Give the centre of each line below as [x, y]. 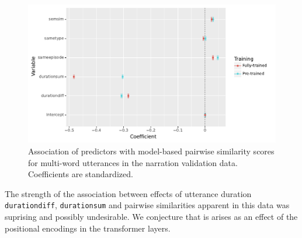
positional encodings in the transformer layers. [88, 228]
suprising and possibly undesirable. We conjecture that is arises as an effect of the [151, 217]
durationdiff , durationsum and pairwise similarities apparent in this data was [147, 205]
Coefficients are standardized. [81, 174]
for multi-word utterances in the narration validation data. [133, 162]
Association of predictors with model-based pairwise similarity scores [151, 151]
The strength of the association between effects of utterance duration [128, 193]
